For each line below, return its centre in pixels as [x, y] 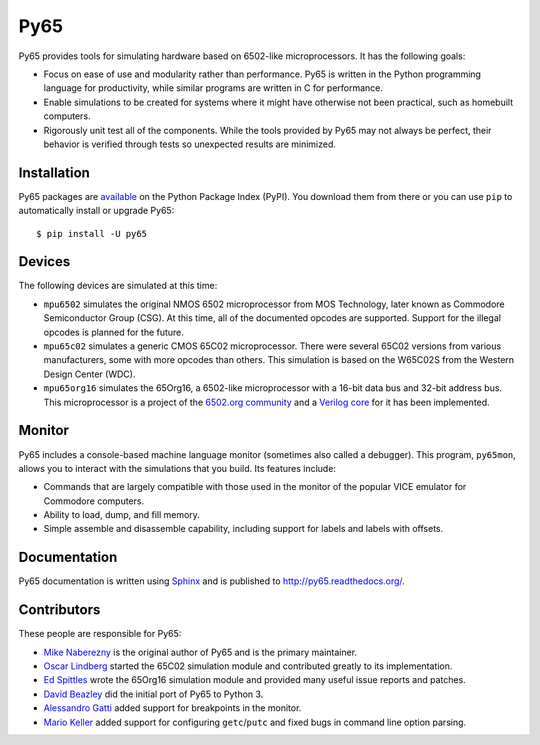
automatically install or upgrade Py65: [96, 211]
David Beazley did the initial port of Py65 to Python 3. [153, 694]
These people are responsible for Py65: [100, 634]
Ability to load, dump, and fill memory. [121, 515]
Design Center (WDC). [89, 374]
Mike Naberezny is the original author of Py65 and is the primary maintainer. [200, 652]
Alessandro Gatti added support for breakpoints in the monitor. [172, 708]
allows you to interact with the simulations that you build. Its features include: [177, 468]
